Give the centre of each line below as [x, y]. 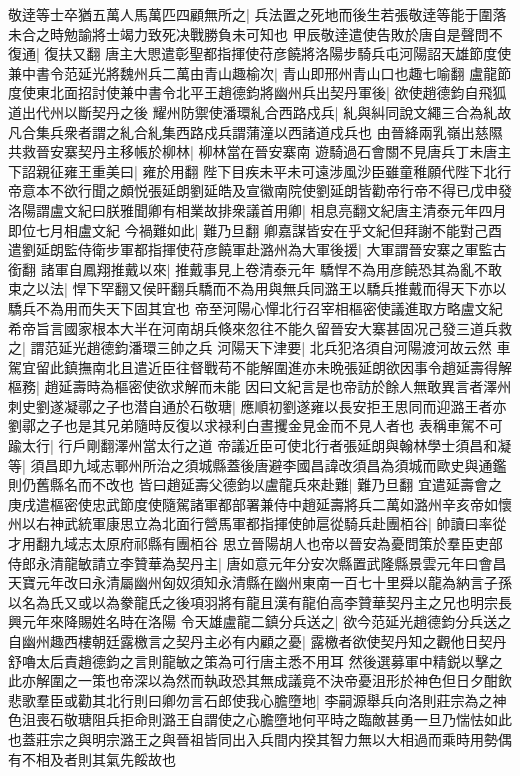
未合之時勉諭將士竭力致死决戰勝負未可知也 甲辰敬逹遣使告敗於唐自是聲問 [248, 33]
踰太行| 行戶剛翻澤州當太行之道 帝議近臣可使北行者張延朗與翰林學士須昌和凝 [260, 445]
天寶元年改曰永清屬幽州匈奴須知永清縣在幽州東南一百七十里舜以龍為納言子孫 [260, 582]
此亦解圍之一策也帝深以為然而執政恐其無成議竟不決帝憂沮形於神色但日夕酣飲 [260, 680]
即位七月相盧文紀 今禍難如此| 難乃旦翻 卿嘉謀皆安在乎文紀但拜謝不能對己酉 [255, 229]
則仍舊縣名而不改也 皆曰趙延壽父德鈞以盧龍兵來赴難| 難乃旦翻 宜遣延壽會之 [255, 484]
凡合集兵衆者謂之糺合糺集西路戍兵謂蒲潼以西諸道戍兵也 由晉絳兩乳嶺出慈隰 [255, 131]
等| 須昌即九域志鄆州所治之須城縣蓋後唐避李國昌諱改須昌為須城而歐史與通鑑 [257, 464]
